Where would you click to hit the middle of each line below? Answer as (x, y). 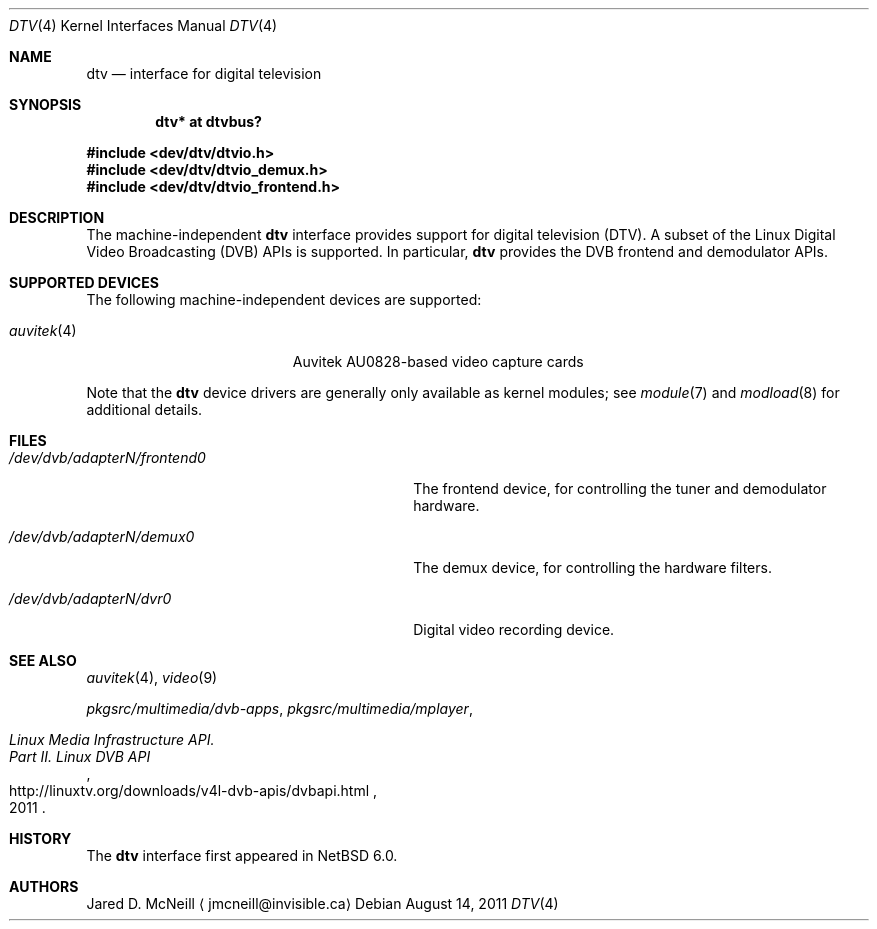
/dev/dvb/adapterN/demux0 (102, 536)
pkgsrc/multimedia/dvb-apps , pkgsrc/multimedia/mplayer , (279, 708)
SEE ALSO (43, 660)
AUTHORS (44, 886)
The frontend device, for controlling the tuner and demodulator (620, 488)
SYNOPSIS (45, 104)
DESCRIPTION (57, 217)
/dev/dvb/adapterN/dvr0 (90, 598)
